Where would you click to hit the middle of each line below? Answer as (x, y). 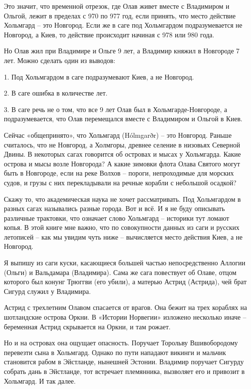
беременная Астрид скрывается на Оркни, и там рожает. (87, 326)
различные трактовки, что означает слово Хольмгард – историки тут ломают (117, 218)
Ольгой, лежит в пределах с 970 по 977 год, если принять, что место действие (120, 15)
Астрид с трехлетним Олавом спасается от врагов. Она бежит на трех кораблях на (125, 307)
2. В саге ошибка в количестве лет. (56, 93)
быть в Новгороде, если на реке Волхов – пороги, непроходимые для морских (119, 173)
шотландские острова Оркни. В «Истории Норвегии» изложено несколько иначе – (125, 317)
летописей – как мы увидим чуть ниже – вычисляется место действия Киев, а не (123, 236)
